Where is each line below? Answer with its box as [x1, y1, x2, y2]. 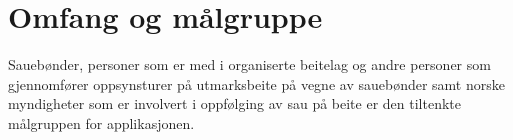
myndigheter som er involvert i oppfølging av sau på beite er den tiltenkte [8, 93, 461, 114]
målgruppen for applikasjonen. [8, 112, 195, 133]
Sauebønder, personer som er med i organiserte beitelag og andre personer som [8, 54, 491, 75]
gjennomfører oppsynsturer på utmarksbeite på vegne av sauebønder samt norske [8, 73, 505, 94]
